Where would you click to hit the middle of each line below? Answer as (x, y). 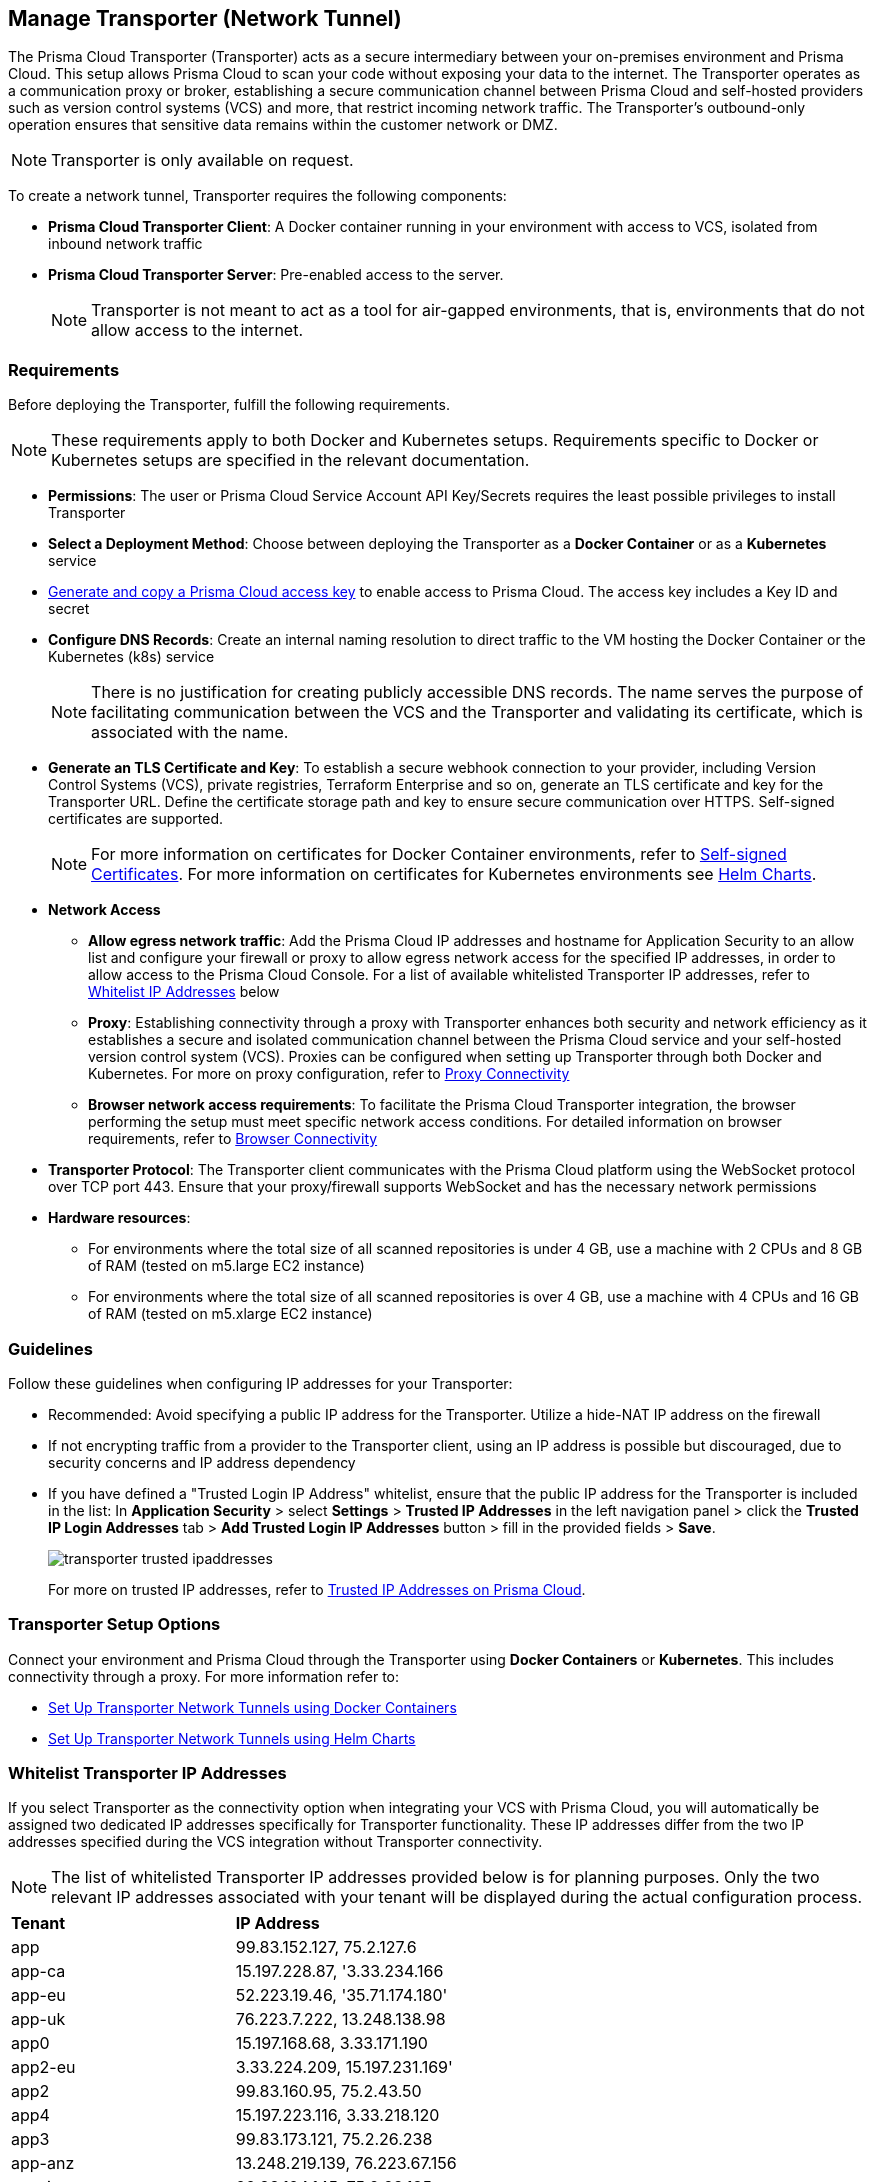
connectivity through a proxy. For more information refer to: (204, 1676)
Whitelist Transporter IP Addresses (147, 1773)
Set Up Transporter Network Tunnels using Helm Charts (232, 1738)
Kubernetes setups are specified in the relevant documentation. (290, 460)
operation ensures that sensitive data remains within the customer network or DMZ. (283, 125)
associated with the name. (190, 732)
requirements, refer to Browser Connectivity (233, 1139)
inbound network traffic (125, 244)
